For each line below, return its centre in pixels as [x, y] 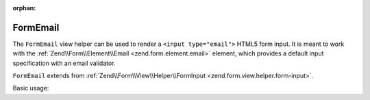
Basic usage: [31, 88]
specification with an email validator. [64, 63]
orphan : [24, 8]
